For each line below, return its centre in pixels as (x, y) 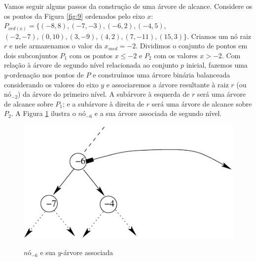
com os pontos (91, 55)
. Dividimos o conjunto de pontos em (192, 46)
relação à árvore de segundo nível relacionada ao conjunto (91, 65)
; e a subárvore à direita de (104, 103)
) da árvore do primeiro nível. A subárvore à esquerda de (104, 94)
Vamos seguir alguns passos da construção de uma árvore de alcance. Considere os (128, 6)
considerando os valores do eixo (51, 84)
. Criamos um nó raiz (219, 36)
